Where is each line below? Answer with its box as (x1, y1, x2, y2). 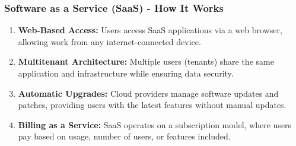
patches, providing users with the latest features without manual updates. (18, 99, 287, 111)
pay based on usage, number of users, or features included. (18, 130, 231, 142)
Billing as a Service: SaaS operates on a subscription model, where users (18, 118, 292, 131)
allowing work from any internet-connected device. (18, 35, 201, 47)
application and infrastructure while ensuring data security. (18, 67, 234, 79)
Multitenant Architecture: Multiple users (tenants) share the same (18, 55, 274, 68)
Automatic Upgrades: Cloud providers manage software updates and (18, 87, 279, 99)
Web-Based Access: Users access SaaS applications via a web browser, (18, 24, 282, 36)
